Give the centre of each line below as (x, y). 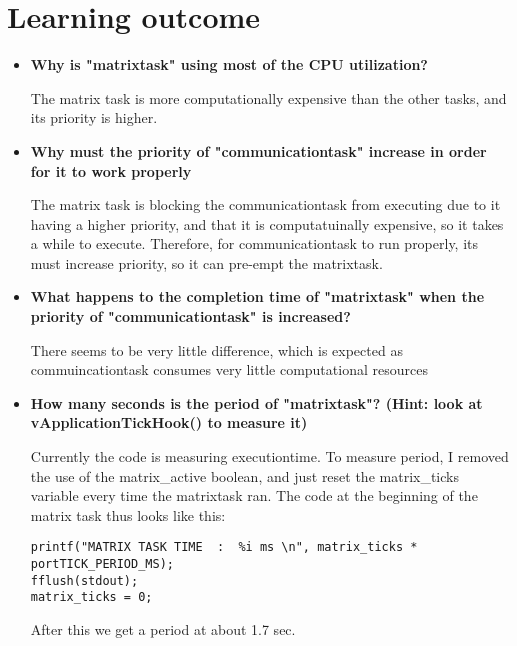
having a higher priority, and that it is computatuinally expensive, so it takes (267, 223)
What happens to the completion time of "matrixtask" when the (257, 296)
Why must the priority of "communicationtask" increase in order (258, 150)
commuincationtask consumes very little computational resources (229, 369)
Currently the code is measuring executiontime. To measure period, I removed (269, 456)
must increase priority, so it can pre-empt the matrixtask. (206, 262)
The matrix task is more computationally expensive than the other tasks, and (268, 97)
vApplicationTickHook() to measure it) (169, 422)
